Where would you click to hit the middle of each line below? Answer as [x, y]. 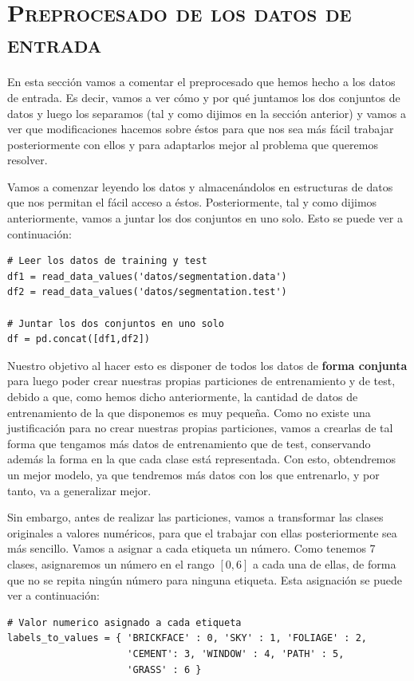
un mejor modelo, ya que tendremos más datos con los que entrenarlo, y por [193, 474]
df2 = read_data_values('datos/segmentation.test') [147, 292]
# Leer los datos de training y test [107, 261]
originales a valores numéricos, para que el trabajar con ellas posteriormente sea [202, 532]
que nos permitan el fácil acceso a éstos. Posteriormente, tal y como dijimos [192, 202]
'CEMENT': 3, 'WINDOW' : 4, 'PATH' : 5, [236, 653]
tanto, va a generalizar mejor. [79, 490]
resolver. [28, 160]
